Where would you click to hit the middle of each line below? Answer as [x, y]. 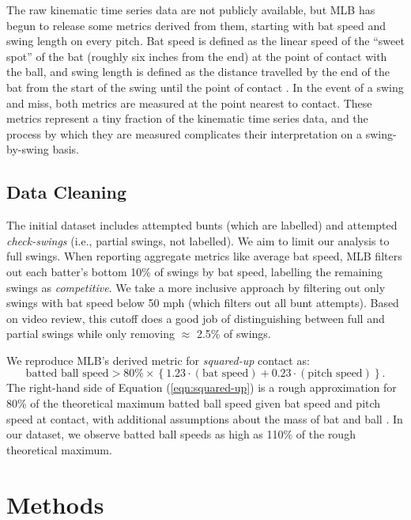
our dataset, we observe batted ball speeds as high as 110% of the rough [181, 434]
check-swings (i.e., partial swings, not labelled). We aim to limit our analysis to [198, 240]
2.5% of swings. [234, 334]
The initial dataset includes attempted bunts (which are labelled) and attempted [202, 225]
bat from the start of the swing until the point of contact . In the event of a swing [205, 87]
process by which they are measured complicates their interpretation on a [185, 133]
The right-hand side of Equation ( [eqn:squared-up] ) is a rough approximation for [202, 387]
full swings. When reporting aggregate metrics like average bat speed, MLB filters [204, 256]
